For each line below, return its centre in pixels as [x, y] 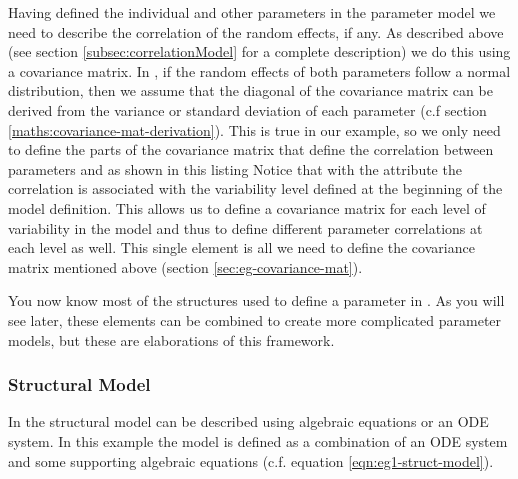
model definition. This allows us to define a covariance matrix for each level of [247, 207]
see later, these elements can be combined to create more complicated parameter [255, 319]
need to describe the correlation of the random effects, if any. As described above [256, 31]
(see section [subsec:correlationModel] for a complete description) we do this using [259, 51]
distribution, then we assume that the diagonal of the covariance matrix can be [250, 90]
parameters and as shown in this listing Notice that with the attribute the [235, 168]
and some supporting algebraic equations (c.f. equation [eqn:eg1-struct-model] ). [251, 460]
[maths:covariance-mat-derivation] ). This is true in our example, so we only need [254, 129]
